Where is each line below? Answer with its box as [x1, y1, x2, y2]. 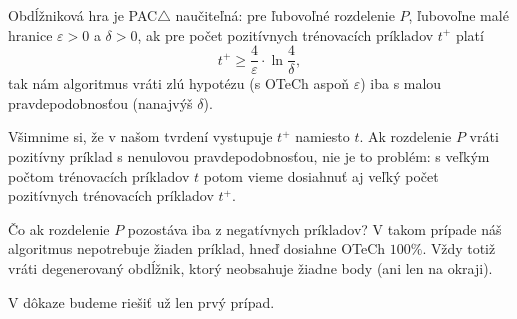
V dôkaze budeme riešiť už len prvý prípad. [8, 291, 275, 312]
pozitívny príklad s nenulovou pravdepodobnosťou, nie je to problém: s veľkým [8, 146, 490, 167]
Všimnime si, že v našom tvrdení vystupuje [8, 126, 273, 147]
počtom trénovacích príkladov [8, 165, 190, 186]
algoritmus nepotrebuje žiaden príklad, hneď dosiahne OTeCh [8, 238, 386, 259]
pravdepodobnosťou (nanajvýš [8, 92, 193, 113]
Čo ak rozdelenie [8, 218, 110, 239]
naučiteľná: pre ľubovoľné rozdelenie [175, 5, 395, 25]
